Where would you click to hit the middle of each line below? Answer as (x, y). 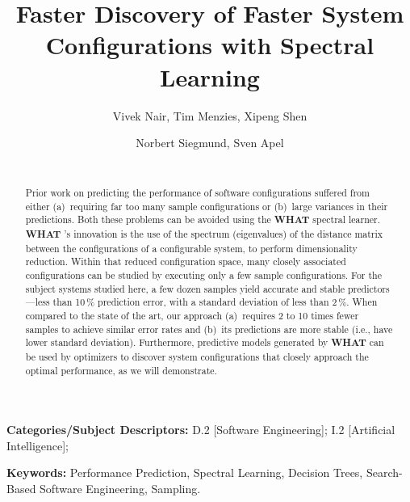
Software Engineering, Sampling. (120, 489)
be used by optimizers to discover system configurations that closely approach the (197, 356)
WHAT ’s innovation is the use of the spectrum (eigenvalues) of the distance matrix (204, 234)
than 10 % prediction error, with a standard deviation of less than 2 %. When (215, 302)
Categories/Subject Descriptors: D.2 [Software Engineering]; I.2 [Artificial (201, 430)
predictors (369, 288)
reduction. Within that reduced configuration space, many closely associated (186, 262)
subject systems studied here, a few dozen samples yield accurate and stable (185, 288)
